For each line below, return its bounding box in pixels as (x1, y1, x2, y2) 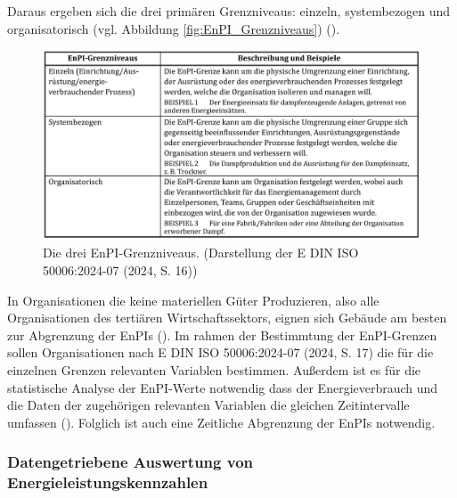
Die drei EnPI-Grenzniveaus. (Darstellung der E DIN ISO (43, 243, 359, 262)
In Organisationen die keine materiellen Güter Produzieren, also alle (7, 290, 379, 309)
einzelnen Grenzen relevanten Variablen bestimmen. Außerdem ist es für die (7, 361, 421, 379)
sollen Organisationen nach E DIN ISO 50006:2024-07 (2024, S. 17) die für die (7, 343, 434, 362)
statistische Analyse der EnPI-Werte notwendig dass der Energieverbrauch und (7, 378, 438, 396)
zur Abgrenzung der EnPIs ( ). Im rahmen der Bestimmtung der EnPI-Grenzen (7, 325, 437, 344)
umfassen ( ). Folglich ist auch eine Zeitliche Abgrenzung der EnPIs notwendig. (7, 412, 436, 431)
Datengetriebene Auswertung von (7, 451, 254, 473)
